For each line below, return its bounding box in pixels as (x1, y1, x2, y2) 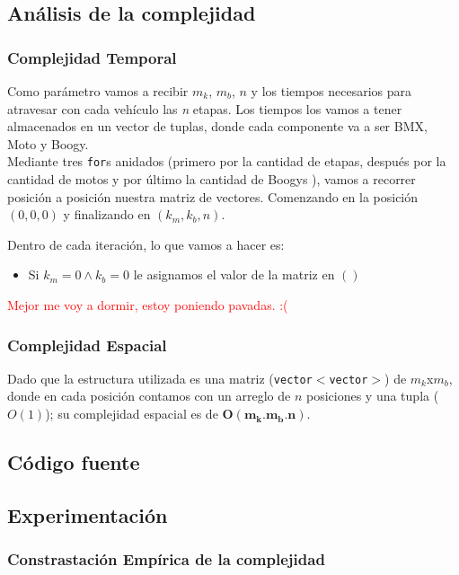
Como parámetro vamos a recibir (7, 82, 189, 100)
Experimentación (7, 500, 168, 528)
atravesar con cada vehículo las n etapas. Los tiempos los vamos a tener (7, 99, 402, 118)
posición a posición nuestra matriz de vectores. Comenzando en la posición (7, 187, 419, 206)
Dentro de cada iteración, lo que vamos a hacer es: (7, 234, 285, 253)
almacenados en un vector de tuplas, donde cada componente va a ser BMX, (7, 117, 428, 136)
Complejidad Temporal (7, 46, 177, 68)
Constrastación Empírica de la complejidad (7, 548, 325, 571)
